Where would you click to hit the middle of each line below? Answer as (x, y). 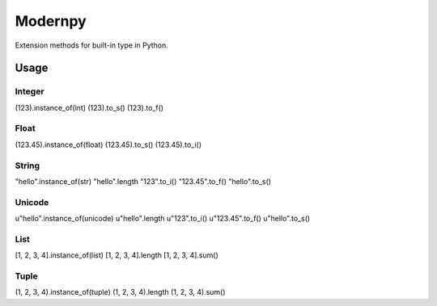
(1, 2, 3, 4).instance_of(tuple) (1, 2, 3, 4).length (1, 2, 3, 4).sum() (120, 292)
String (28, 166)
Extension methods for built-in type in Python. (92, 45)
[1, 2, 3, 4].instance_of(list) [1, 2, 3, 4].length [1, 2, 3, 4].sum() (117, 255)
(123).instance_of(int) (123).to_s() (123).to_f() (89, 107)
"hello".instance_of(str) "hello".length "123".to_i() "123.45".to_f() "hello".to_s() (143, 181)
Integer (30, 91)
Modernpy (51, 21)
